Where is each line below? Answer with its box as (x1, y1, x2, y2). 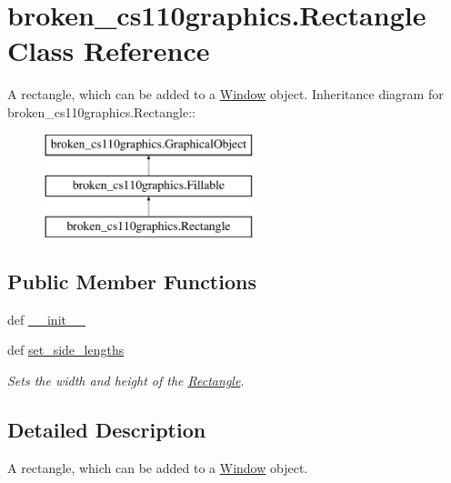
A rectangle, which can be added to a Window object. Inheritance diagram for (7, 85, 444, 104)
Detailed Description (7, 415, 206, 443)
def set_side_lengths (7, 340, 125, 359)
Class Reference (7, 32, 210, 69)
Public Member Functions (7, 267, 256, 295)
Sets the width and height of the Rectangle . (7, 370, 245, 389)
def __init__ (7, 309, 85, 328)
